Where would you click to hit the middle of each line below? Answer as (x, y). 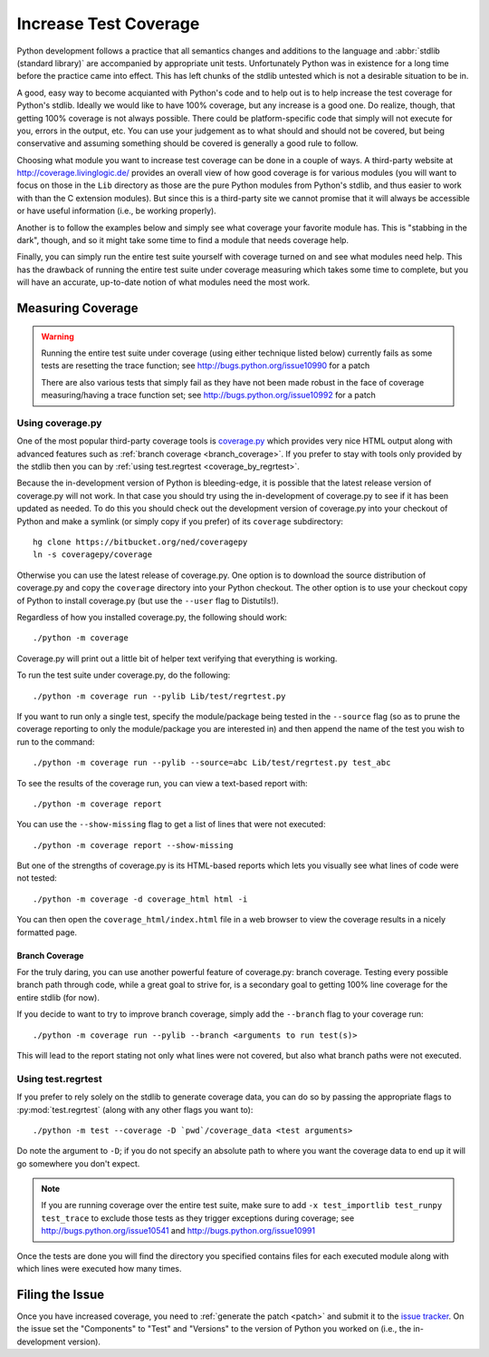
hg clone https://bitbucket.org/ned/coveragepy (140, 542)
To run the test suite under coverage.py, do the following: (124, 675)
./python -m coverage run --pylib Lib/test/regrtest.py (159, 696)
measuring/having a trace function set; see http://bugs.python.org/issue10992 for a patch (208, 395)
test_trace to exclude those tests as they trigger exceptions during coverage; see (198, 1218)
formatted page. (47, 932)
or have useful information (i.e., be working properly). (116, 211)
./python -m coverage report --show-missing (134, 845)
